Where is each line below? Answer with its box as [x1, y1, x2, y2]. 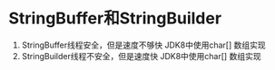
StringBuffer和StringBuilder [8, 8, 222, 29]
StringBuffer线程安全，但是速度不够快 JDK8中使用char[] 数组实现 [21, 39, 266, 50]
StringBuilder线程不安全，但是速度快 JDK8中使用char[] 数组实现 [21, 50, 261, 61]
